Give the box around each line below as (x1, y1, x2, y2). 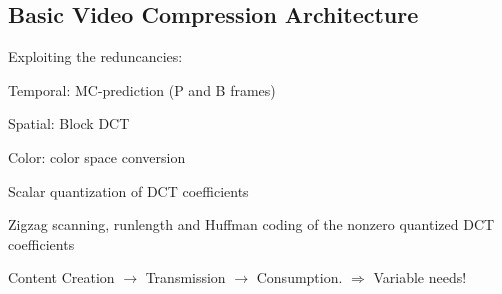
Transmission (145, 267, 226, 288)
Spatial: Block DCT (8, 113, 130, 134)
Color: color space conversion (8, 146, 186, 167)
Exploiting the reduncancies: (8, 46, 183, 67)
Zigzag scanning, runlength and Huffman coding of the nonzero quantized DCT (8, 214, 495, 235)
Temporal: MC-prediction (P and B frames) (8, 79, 276, 100)
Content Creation (8, 267, 115, 288)
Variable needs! (373, 267, 467, 288)
